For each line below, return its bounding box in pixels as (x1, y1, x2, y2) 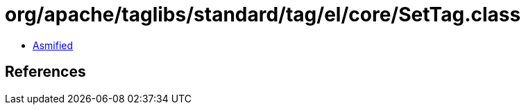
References (5, 63, 86, 81)
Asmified (33, 39, 74, 51)
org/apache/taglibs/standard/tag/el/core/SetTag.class (5, 3, 521, 26)
